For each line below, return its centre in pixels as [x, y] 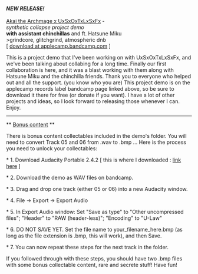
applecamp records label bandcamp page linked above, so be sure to [90, 89]
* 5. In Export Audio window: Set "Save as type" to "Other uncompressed [95, 212]
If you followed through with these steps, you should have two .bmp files [94, 258]
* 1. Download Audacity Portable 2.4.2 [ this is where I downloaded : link [94, 160]
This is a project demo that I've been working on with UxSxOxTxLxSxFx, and [99, 57]
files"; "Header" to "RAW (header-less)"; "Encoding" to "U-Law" [84, 218]
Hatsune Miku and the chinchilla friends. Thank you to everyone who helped [99, 76]
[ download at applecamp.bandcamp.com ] [58, 46]
